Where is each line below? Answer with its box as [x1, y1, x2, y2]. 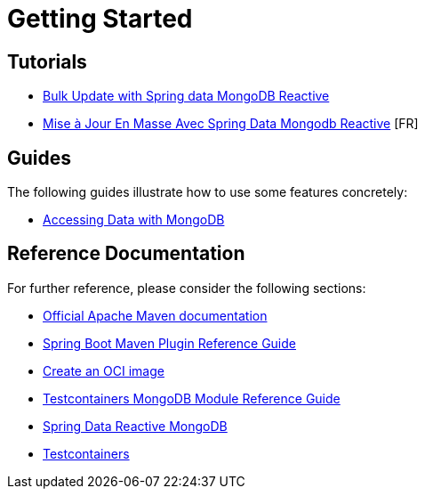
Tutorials [7, 50, 87, 73]
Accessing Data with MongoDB [43, 212, 225, 228]
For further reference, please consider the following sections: [7, 280, 366, 296]
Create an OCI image [43, 362, 164, 378]
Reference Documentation [7, 242, 245, 265]
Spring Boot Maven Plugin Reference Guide [43, 335, 296, 351]
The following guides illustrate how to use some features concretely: [7, 184, 408, 200]
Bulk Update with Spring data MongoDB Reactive [43, 88, 330, 104]
